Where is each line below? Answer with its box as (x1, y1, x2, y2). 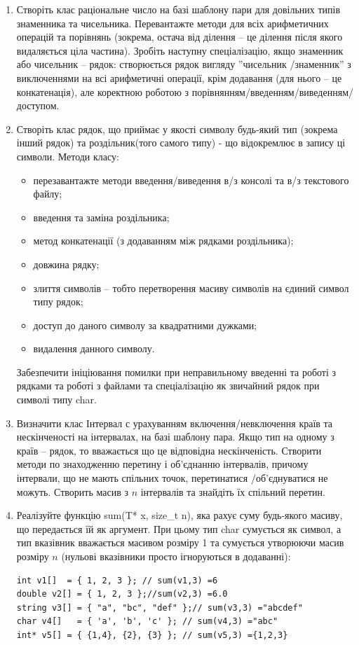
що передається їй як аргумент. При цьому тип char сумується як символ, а (16, 521, 341, 536)
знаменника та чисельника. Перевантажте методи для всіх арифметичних (16, 15, 329, 30)
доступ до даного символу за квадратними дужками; (33, 317, 257, 332)
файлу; (33, 186, 62, 201)
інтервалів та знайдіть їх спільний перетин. (140, 484, 325, 499)
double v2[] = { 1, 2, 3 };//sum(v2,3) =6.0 (16, 589, 228, 599)
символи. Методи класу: (16, 148, 119, 163)
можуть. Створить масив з (16, 484, 128, 499)
